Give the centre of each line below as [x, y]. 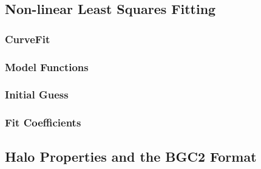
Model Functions [47, 67]
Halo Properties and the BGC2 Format [131, 156]
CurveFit [28, 39]
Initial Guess [37, 95]
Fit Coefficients [43, 122]
